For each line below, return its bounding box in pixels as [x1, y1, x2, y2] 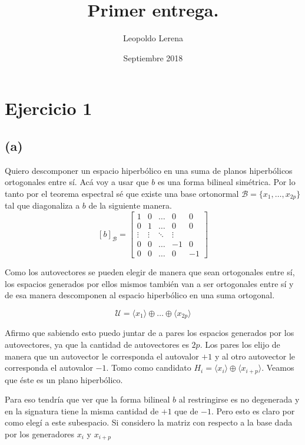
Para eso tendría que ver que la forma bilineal [5, 393, 170, 406]
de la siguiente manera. [88, 199, 172, 212]
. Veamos [261, 361, 294, 374]
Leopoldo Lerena [123, 32, 183, 44]
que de [174, 404, 198, 417]
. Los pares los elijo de [200, 338, 280, 350]
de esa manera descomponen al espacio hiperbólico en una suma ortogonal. [5, 289, 275, 301]
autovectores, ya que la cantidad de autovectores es [5, 338, 189, 350]
